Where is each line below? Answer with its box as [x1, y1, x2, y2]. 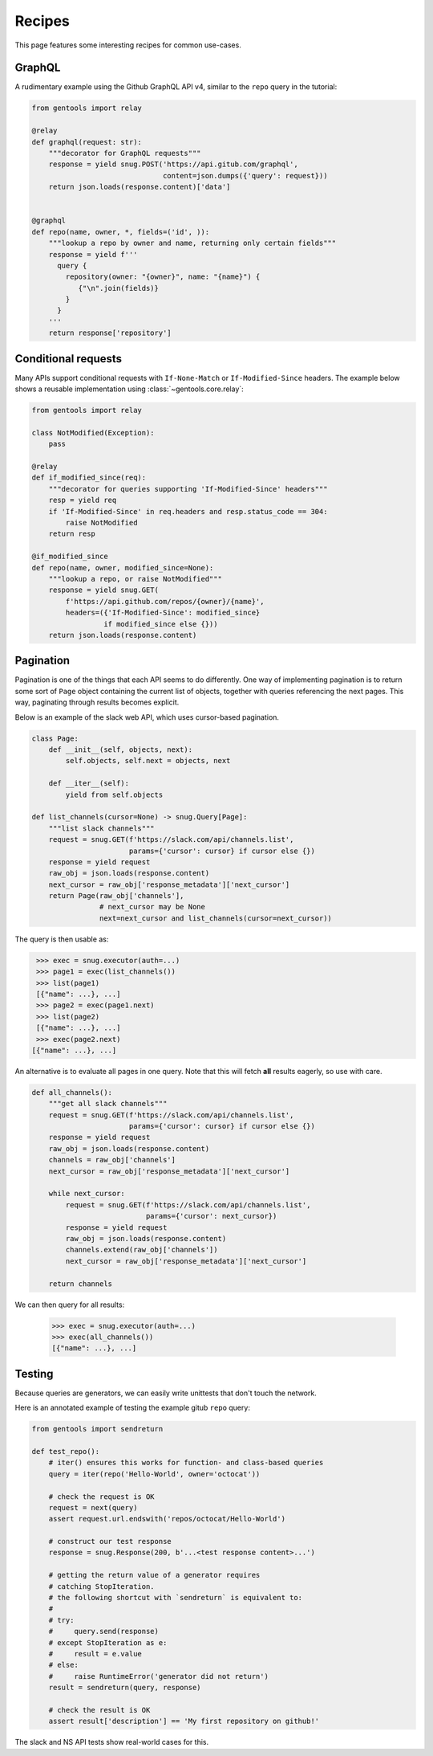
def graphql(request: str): [31, 137, 142, 146]
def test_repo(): [31, 1447, 100, 1456]
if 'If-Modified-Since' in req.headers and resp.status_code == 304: [48, 507, 328, 516]
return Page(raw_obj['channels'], [48, 892, 184, 900]
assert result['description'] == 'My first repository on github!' [48, 1717, 320, 1726]
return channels [48, 1279, 112, 1288]
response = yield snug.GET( [48, 586, 160, 594]
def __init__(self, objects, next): [48, 745, 192, 754]
